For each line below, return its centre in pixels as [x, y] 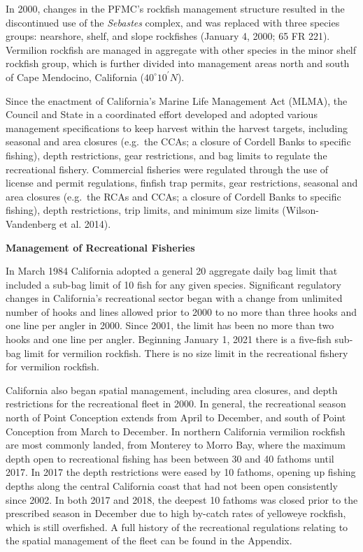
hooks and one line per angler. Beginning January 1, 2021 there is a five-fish [169, 339]
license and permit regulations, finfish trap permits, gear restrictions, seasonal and [182, 183]
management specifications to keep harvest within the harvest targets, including [177, 128]
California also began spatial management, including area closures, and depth [172, 390]
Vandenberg [31, 223]
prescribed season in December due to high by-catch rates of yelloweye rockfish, [176, 513]
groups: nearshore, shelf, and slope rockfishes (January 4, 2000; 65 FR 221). [168, 36]
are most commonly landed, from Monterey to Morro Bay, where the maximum [176, 445]
